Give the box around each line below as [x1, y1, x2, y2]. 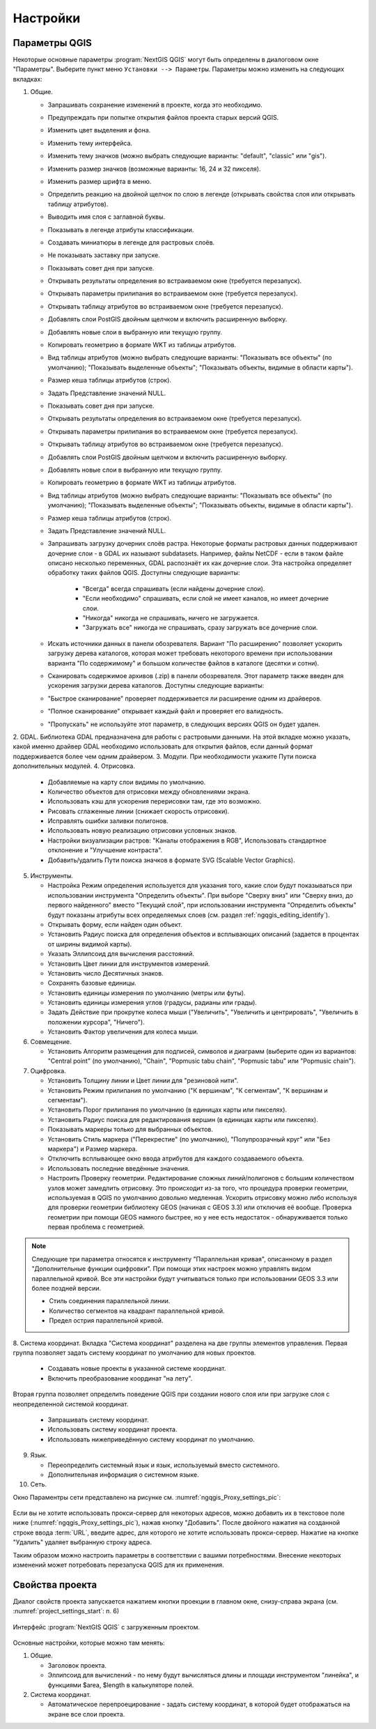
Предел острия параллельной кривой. [49, 1316, 164, 1325]
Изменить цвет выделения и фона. [47, 126, 151, 135]
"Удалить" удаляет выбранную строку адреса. [13, 1538, 152, 1546]
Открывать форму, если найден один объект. [47, 920, 182, 928]
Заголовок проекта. [47, 1661, 107, 1669]
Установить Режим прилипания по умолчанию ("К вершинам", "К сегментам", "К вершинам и [47, 1086, 329, 1094]
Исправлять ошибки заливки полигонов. [47, 817, 169, 825]
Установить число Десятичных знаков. [47, 969, 164, 977]
